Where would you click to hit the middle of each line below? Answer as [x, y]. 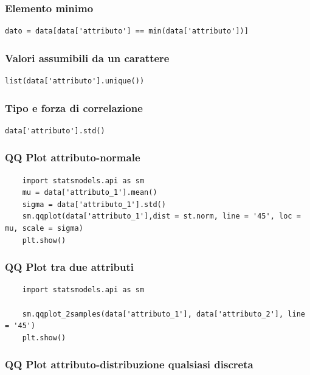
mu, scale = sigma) [44, 229]
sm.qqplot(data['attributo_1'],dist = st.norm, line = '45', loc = [161, 216]
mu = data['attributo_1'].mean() [90, 193]
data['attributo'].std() [55, 131]
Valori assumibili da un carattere [87, 58]
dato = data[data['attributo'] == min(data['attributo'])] [127, 31]
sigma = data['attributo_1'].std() [94, 204]
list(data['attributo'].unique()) [75, 81]
